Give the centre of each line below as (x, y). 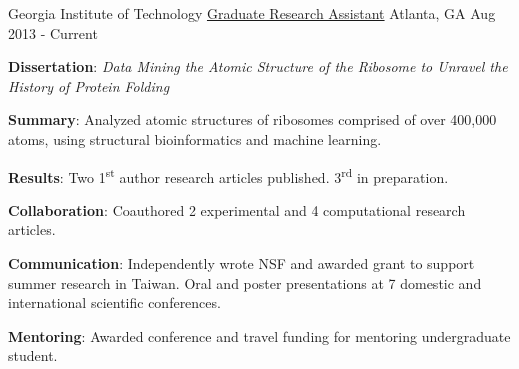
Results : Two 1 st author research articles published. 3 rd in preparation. (228, 175)
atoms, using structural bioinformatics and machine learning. (195, 138)
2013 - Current (53, 32)
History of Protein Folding (89, 85)
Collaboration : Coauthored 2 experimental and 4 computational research (237, 209)
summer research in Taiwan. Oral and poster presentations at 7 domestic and (245, 282)
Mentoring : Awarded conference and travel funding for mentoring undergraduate (259, 335)
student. (33, 355)
